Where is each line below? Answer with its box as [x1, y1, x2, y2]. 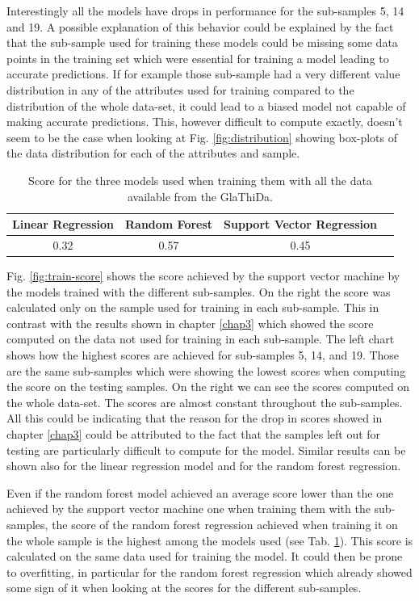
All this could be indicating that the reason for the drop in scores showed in [6, 410, 383, 427]
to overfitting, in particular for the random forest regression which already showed [6, 563, 413, 580]
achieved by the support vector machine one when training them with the [6, 500, 371, 517]
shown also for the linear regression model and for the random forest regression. [6, 457, 401, 474]
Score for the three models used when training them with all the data [28, 171, 372, 188]
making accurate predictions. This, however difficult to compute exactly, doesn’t [6, 113, 403, 130]
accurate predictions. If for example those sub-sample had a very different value [6, 65, 400, 82]
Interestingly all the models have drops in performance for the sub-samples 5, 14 [6, 2, 404, 19]
